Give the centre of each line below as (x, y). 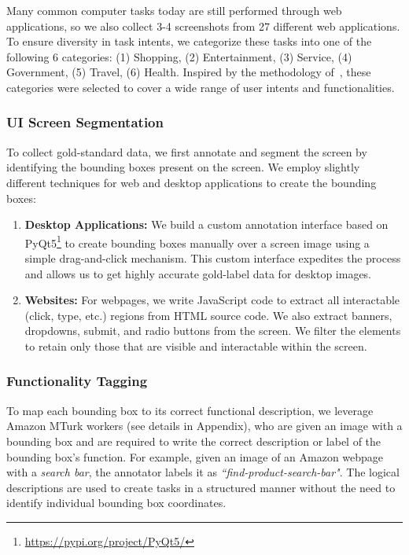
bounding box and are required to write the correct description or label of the (194, 441)
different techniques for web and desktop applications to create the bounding (192, 182)
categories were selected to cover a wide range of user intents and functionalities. (201, 87)
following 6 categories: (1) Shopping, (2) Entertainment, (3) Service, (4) (179, 56)
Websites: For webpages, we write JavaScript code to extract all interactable (212, 300)
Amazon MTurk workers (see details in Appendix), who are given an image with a (204, 426)
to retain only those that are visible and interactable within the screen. (196, 345)
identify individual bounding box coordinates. (116, 503)
